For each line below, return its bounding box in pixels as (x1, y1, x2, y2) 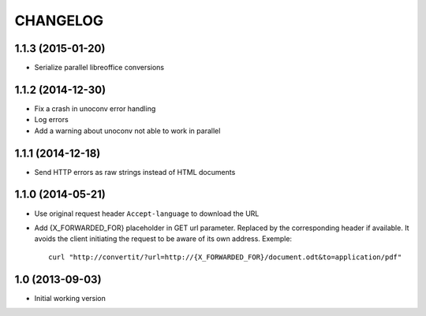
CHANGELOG (14, 12, 104, 29)
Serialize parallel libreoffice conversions (34, 63, 165, 72)
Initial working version (34, 293, 106, 303)
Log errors (34, 115, 69, 125)
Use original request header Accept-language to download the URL (34, 209, 260, 218)
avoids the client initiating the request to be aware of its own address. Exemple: (34, 234, 292, 244)
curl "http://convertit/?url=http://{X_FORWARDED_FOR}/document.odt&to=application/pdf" (48, 252, 402, 262)
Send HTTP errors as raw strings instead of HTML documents (34, 167, 236, 177)
